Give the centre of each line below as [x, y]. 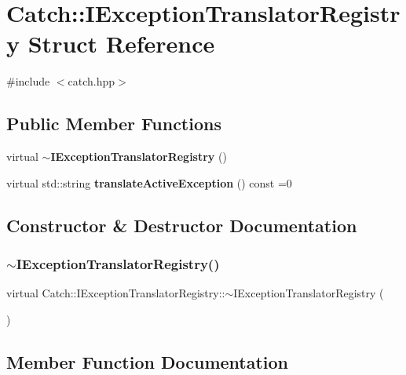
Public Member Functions [114, 124]
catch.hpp [91, 81]
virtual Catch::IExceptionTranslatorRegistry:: [116, 293]
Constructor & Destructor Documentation [182, 225]
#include [28, 81]
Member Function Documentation [148, 361]
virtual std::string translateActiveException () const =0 [149, 182]
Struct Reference [121, 44]
